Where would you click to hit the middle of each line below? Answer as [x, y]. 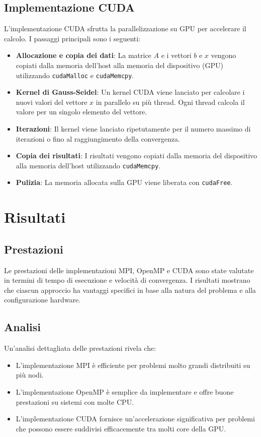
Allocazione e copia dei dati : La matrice [83, 55]
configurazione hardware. [42, 300]
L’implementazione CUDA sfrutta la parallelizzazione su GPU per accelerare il [125, 28]
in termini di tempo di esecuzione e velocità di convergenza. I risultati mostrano [127, 280]
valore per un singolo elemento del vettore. [81, 112]
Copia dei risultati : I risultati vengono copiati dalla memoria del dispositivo [137, 155]
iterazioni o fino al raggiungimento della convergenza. [98, 138]
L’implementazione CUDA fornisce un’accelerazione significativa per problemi [135, 419]
